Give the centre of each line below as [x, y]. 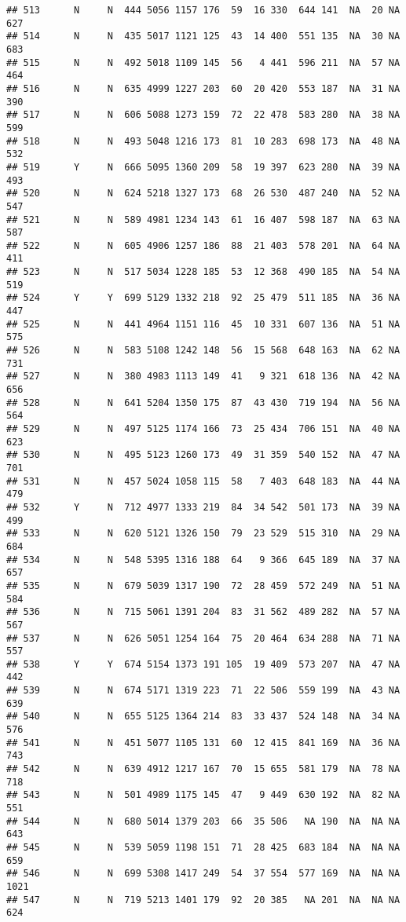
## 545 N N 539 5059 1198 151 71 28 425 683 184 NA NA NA [203, 847]
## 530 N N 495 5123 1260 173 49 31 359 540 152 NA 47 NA [203, 455]
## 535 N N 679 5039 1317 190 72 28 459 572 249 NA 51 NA [203, 585]
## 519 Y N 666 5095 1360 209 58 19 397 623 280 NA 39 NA [203, 167]
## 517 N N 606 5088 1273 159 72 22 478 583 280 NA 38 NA [203, 115]
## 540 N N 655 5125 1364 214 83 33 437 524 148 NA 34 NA [203, 717]
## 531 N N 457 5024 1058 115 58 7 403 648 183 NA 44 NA [203, 481]
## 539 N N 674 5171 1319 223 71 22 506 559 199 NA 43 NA [203, 691]
